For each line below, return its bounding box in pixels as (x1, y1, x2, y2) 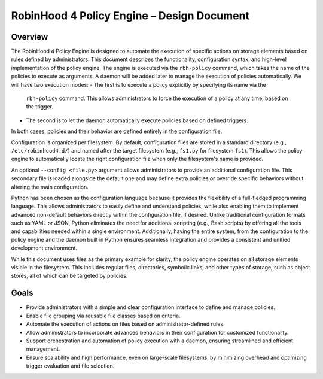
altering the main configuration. (11, 183, 89, 190)
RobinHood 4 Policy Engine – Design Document (11, 9, 249, 22)
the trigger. (26, 103, 54, 110)
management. (26, 345, 60, 353)
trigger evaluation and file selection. (26, 362, 115, 369)
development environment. (11, 244, 78, 251)
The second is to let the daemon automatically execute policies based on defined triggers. (26, 117, 248, 124)
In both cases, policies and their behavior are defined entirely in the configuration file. (11, 128, 223, 135)
